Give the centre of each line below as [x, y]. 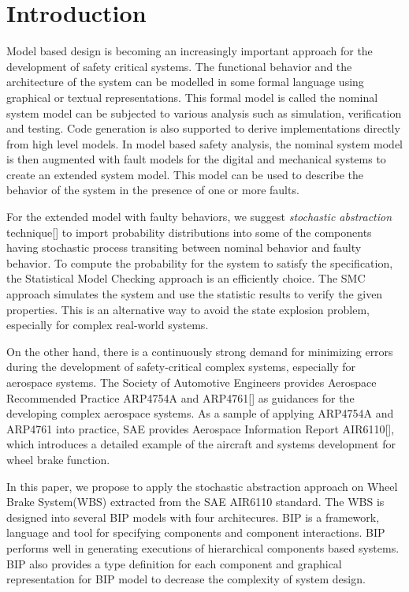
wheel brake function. [58, 459]
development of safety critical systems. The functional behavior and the [179, 66]
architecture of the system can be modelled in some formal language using [185, 82]
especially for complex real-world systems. [108, 325]
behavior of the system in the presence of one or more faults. [153, 190]
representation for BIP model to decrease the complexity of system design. [186, 579]
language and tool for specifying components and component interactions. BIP [196, 532]
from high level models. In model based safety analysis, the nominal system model [204, 143]
